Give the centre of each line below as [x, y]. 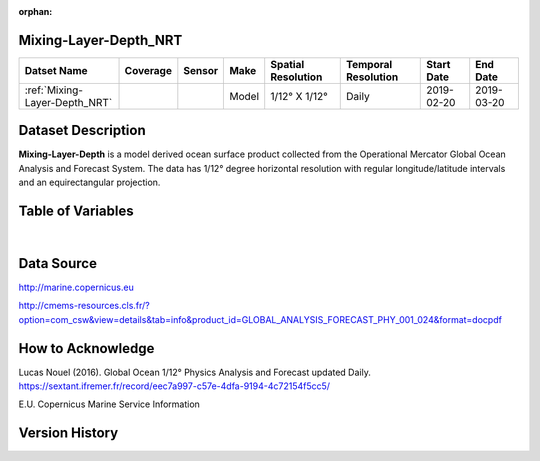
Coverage [148, 70]
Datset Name [56, 70]
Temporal [369, 64]
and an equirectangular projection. [89, 182]
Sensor [201, 70]
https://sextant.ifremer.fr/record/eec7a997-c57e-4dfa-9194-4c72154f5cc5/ [174, 386]
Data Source [57, 263]
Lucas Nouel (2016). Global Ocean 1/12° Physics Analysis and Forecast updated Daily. [195, 372]
